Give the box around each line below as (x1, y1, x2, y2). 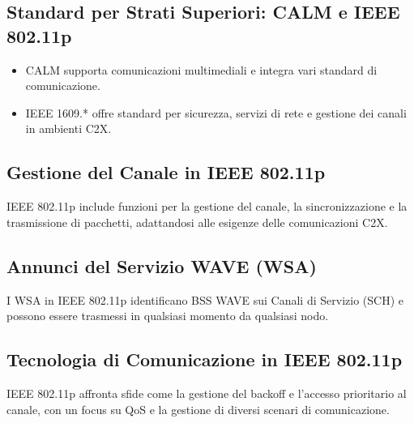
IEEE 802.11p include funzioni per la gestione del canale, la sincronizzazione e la (6, 198, 408, 215)
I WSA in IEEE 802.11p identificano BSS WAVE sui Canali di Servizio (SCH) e (6, 291, 403, 308)
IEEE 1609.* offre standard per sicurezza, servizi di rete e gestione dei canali (25, 104, 407, 121)
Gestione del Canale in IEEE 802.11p (6, 160, 326, 185)
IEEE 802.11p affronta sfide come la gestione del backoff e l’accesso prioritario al (6, 384, 407, 401)
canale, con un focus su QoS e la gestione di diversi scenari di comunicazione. (6, 400, 390, 417)
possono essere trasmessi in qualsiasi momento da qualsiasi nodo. (6, 307, 329, 324)
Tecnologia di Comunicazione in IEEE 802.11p (6, 347, 403, 372)
